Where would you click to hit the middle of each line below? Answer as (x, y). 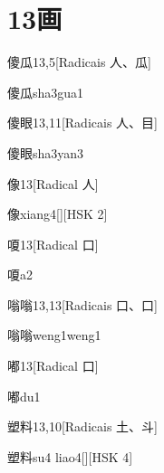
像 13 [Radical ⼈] (53, 183)
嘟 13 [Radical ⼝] (53, 366)
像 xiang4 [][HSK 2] (58, 214)
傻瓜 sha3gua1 (46, 92)
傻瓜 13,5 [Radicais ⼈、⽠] (79, 62)
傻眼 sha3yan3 (46, 152)
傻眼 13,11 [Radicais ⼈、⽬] (82, 123)
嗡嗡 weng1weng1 (54, 335)
